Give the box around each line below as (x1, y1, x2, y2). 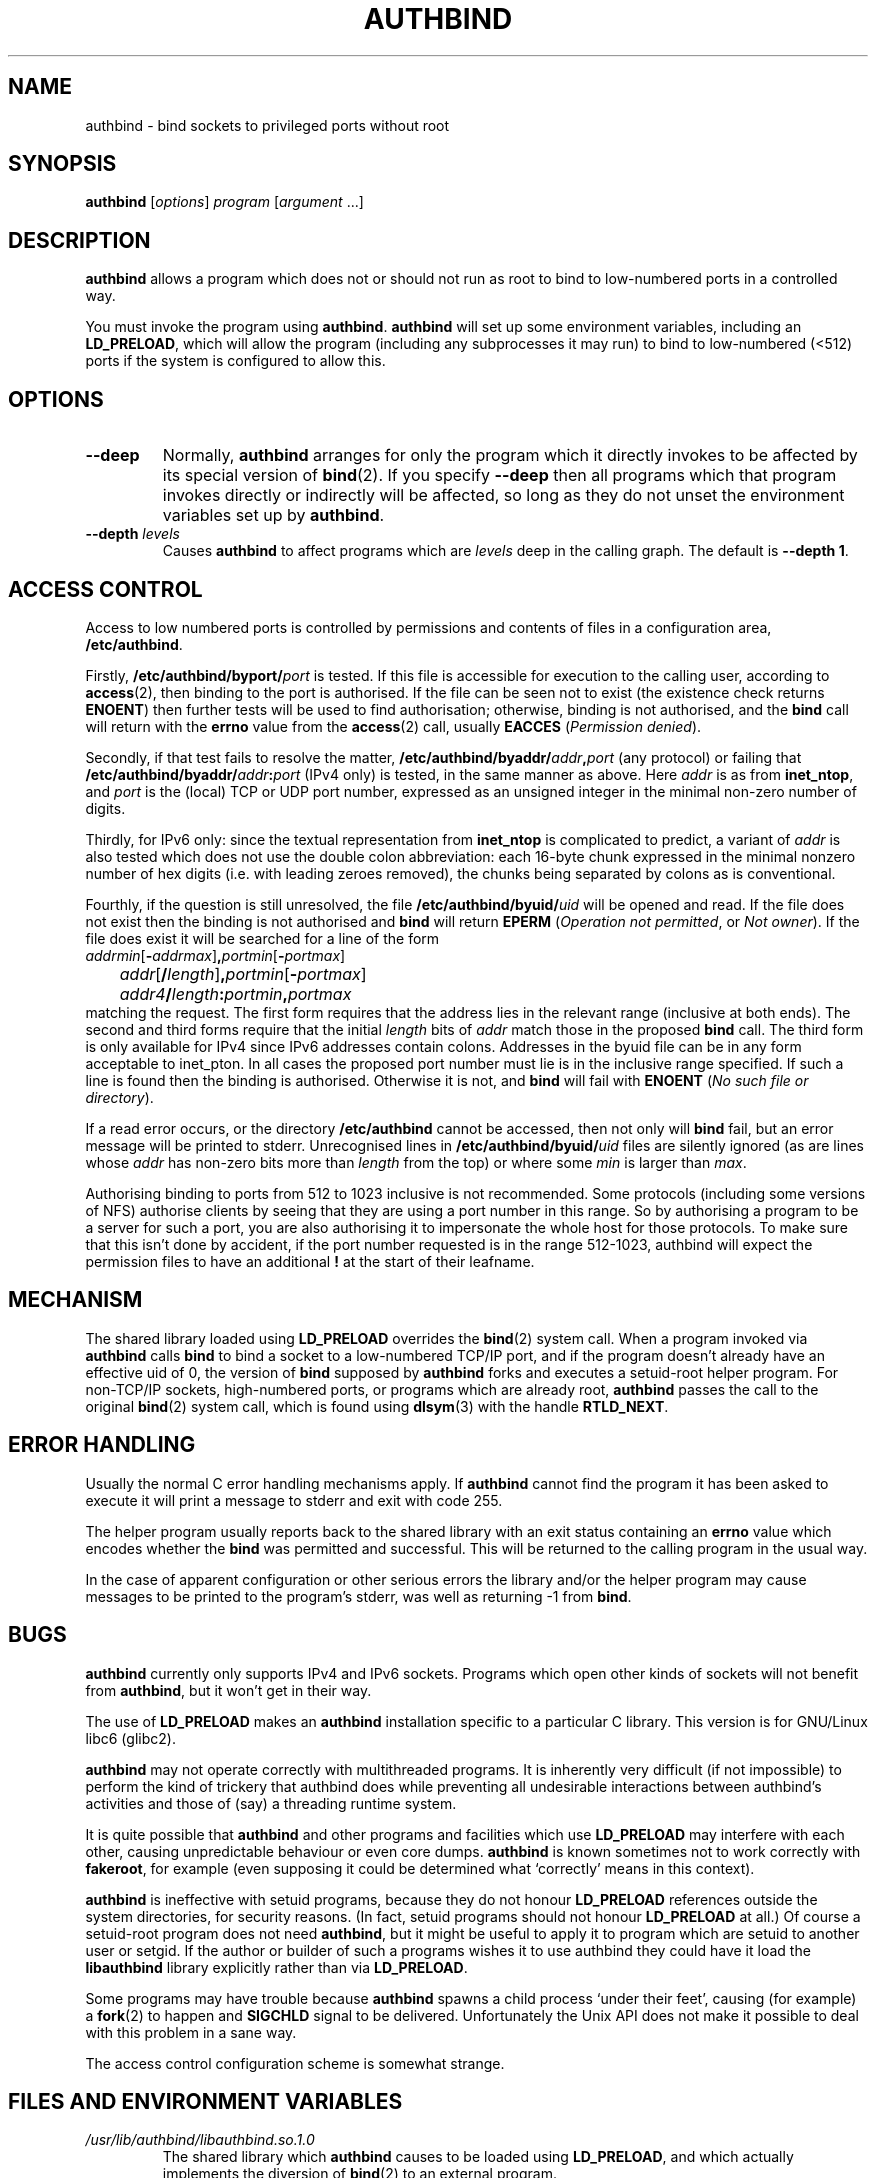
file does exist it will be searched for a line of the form (85, 929, 440, 947)
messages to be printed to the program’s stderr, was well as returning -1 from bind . (85, 1587, 632, 1605)
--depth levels (85, 525, 180, 543)
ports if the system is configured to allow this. (85, 352, 386, 370)
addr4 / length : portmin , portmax (119, 983, 352, 1004)
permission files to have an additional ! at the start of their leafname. (85, 1252, 535, 1270)
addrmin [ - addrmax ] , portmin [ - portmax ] (85, 946, 346, 964)
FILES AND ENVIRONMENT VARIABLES (8, 2088, 403, 2114)
